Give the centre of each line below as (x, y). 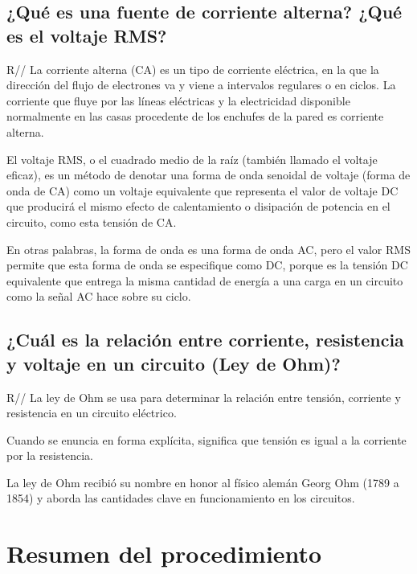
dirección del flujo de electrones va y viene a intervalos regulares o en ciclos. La (201, 85)
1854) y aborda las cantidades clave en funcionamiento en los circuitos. (181, 498)
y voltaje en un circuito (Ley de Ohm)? (174, 363)
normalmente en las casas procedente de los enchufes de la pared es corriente (195, 116)
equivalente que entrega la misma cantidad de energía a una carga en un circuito (205, 280)
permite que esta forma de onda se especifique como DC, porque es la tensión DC (207, 265)
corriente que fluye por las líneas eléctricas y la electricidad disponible (178, 100)
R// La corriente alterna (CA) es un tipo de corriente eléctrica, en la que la (193, 69)
